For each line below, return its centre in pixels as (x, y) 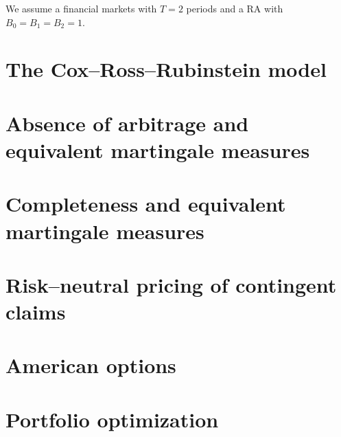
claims (36, 312)
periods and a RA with (235, 8)
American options (91, 365)
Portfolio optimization (112, 419)
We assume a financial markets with (81, 8)
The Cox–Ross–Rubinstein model (166, 69)
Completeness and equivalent (146, 204)
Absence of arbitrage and (127, 123)
